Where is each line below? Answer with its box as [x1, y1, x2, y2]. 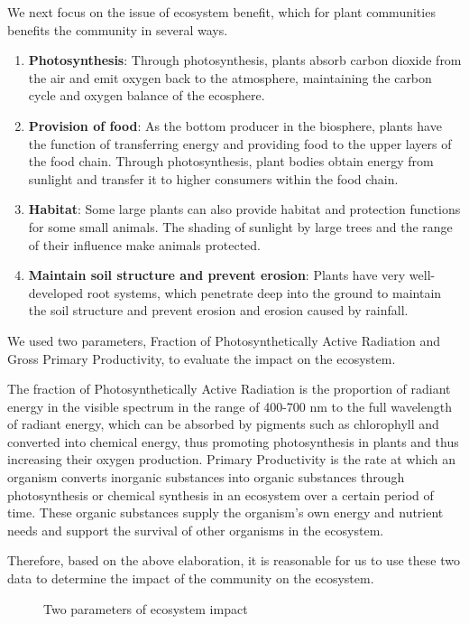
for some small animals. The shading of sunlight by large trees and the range [28, 217, 453, 236]
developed [28, 283, 84, 302]
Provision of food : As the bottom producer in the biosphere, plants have [28, 116, 442, 135]
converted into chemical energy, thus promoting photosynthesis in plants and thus [7, 432, 459, 451]
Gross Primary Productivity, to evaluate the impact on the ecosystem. [7, 349, 396, 368]
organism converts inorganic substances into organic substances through [7, 468, 405, 487]
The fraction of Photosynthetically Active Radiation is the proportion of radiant [7, 379, 451, 398]
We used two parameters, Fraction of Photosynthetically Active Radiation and [7, 331, 441, 349]
